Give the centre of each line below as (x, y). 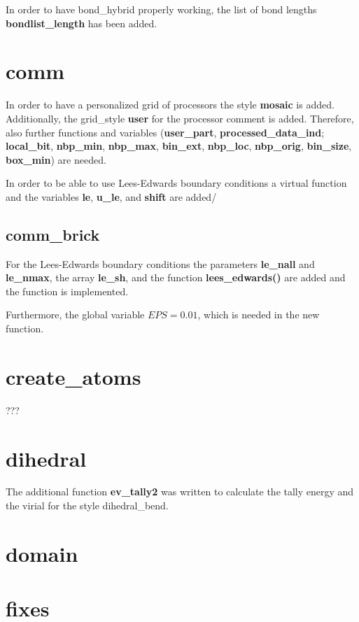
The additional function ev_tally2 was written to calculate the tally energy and (180, 492)
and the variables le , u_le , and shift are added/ (111, 196)
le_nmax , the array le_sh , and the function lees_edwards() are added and (176, 277)
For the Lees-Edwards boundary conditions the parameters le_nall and (160, 263)
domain (42, 553)
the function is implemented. (67, 291)
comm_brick (53, 234)
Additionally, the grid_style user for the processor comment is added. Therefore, (180, 118)
